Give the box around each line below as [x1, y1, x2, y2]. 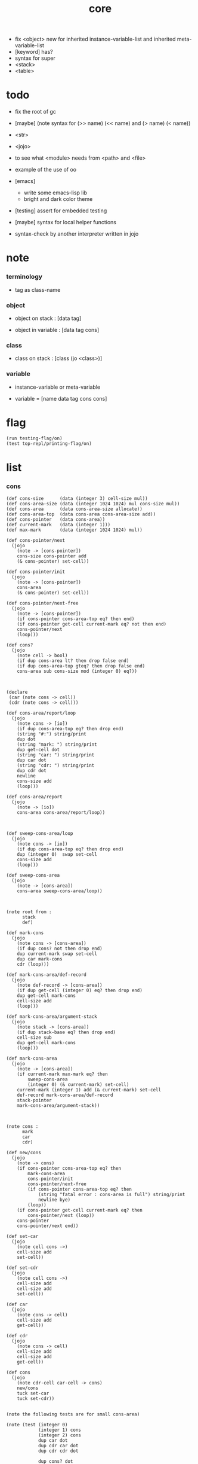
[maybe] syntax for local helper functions [14, 219, 117, 226]
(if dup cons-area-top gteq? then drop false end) [17, 663, 146, 669]
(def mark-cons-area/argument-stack [6, 1013, 97, 1020]
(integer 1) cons [38, 1427, 82, 1433]
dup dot [17, 736, 36, 742]
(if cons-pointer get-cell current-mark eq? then [17, 1207, 143, 1213]
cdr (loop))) [17, 961, 49, 967]
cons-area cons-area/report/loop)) [17, 809, 106, 815]
